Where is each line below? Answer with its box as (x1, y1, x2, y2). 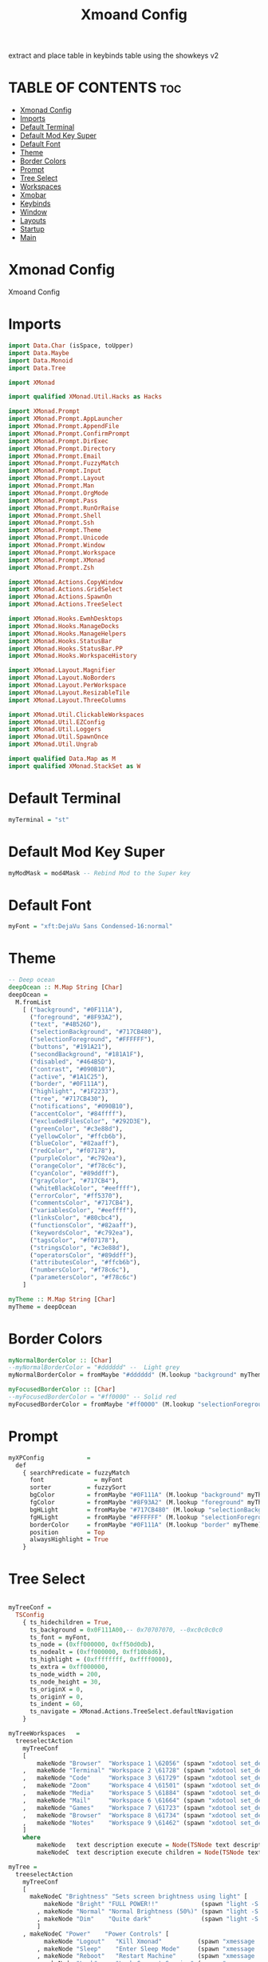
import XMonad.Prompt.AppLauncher (8, 414, 124, 423)
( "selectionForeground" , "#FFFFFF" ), (29, 1035, 156, 1043)
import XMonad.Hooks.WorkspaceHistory (8, 652, 137, 660)
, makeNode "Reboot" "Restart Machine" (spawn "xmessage (37, 1952, 255, 1960)
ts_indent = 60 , (29, 1700, 84, 1708)
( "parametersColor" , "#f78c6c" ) (29, 1274, 137, 1282)
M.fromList (15, 998, 52, 1006)
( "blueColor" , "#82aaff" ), (29, 1139, 120, 1147)
